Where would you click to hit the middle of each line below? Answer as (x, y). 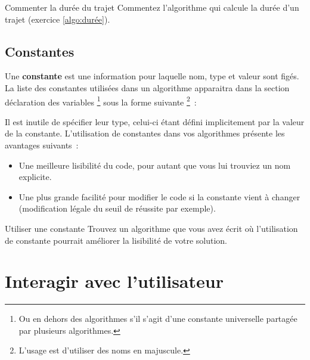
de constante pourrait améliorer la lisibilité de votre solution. (116, 240)
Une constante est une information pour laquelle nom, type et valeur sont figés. (152, 76)
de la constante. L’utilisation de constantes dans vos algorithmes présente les (145, 133)
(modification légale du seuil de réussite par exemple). (117, 208)
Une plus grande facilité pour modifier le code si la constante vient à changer (159, 196)
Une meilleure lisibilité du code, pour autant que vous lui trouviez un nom (155, 165)
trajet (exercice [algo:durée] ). (58, 19)
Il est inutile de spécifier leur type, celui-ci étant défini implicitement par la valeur (155, 121)
